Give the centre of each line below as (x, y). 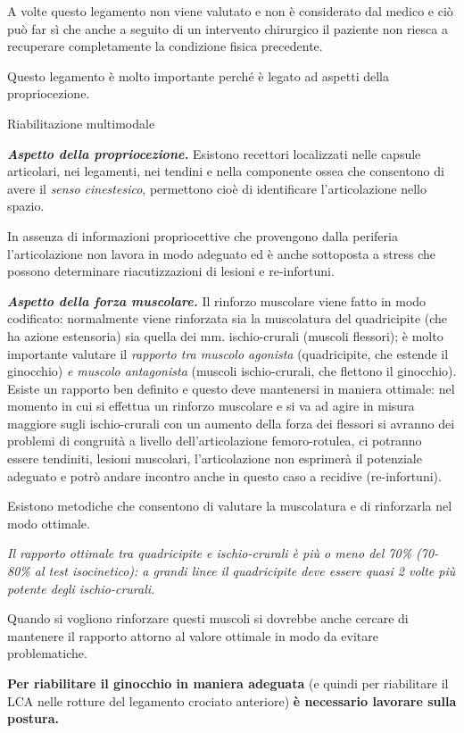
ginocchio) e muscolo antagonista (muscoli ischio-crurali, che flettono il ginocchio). (232, 371)
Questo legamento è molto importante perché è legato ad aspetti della (198, 75)
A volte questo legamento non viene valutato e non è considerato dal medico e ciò (230, 11)
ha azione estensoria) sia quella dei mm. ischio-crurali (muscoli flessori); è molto (225, 335)
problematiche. (47, 653)
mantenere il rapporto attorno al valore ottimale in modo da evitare (193, 635)
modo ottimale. (49, 523)
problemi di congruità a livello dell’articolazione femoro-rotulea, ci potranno (215, 441)
